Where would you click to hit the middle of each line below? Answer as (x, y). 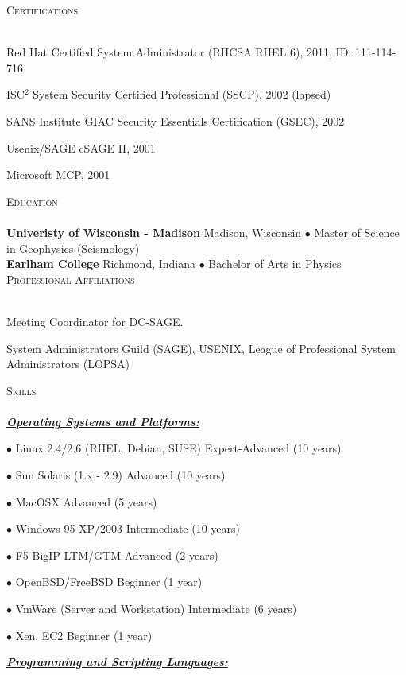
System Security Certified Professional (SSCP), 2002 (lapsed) (182, 94)
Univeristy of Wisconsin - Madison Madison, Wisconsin (154, 232)
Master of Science (357, 232)
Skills (21, 390)
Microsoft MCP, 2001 (58, 175)
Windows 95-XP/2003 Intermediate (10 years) (128, 528)
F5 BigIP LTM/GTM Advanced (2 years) (117, 555)
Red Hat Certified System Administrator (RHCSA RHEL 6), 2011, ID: (179, 52)
